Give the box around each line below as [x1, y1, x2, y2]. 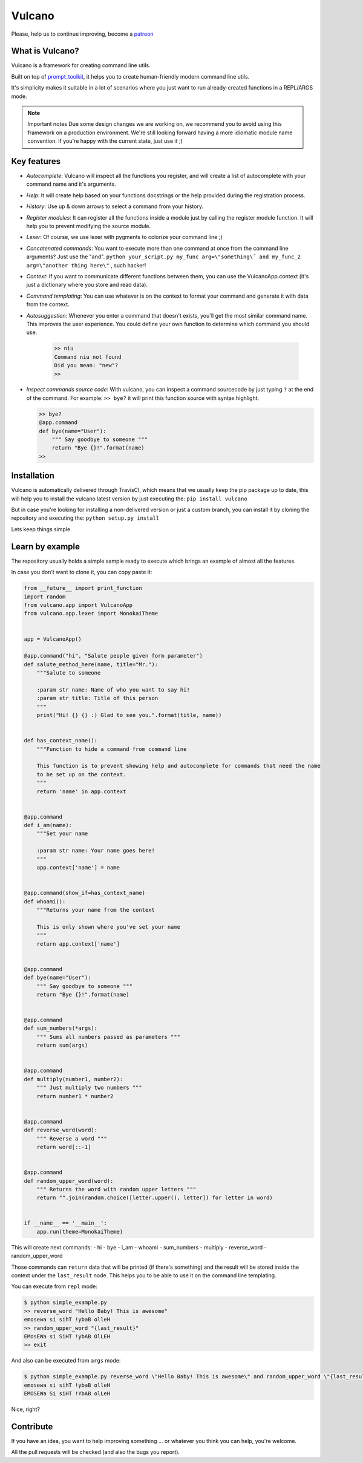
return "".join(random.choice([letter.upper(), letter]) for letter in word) [36, 1194, 273, 1201]
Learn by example [11, 542, 80, 552]
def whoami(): [24, 898, 66, 905]
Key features [11, 156, 60, 166]
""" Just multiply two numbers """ [36, 1084, 142, 1092]
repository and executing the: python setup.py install [11, 514, 160, 522]
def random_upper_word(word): [24, 1177, 114, 1184]
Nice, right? [11, 1406, 41, 1413]
